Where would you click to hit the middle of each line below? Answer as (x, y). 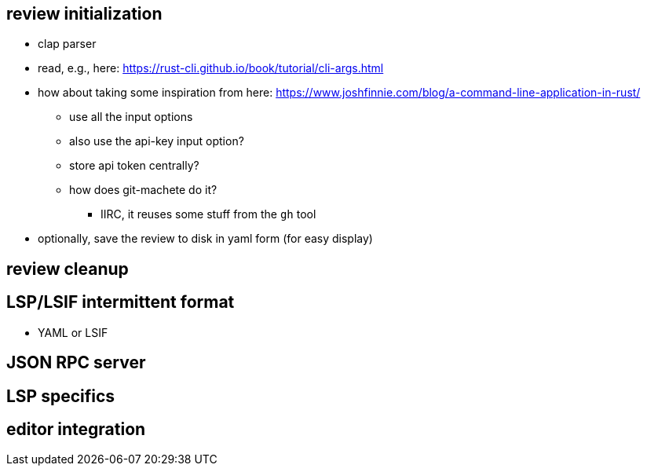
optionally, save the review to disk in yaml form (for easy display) (205, 239)
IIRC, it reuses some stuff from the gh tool (208, 214)
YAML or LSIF (73, 332)
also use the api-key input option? (157, 141)
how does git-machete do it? (143, 190)
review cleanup (68, 269)
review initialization (84, 14)
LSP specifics (61, 396)
